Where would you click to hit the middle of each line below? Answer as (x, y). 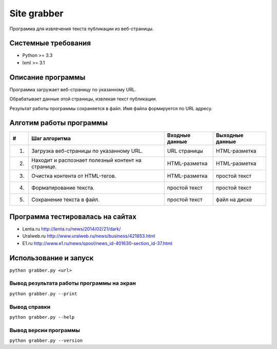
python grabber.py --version (46, 341)
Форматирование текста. (63, 188)
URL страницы (185, 151)
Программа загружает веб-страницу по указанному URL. (73, 89)
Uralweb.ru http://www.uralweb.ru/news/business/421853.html (89, 236)
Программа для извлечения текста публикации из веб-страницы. (82, 29)
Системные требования (50, 43)
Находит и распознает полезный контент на (87, 160)
